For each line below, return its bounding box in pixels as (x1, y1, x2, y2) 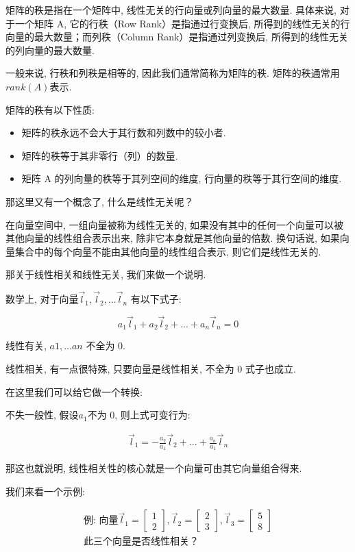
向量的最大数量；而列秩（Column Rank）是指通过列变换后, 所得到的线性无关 (5, 29, 348, 44)
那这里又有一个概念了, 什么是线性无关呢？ (5, 194, 194, 208)
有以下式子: (130, 292, 182, 306)
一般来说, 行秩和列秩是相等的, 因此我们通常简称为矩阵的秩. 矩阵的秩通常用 (5, 66, 340, 80)
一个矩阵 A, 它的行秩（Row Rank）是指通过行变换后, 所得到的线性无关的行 (14, 16, 350, 30)
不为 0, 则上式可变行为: (87, 407, 191, 422)
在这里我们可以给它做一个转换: (5, 384, 143, 399)
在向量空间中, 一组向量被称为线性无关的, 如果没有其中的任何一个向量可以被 (5, 217, 344, 231)
